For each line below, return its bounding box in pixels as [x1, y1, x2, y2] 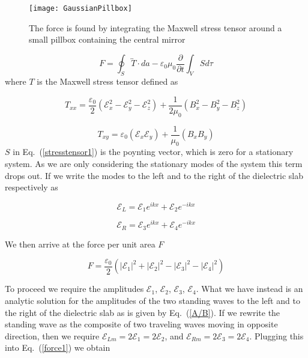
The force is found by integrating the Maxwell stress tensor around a [29, 21, 282, 34]
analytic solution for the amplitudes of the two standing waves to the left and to [5, 294, 300, 307]
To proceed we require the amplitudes [5, 282, 144, 295]
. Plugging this [249, 329, 304, 342]
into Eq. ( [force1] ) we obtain [5, 341, 110, 354]
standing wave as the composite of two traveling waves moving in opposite [5, 318, 278, 330]
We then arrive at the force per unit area [5, 237, 156, 250]
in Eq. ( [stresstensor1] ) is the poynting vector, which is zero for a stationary [13, 145, 294, 158]
